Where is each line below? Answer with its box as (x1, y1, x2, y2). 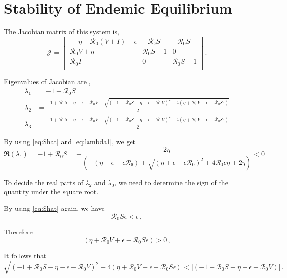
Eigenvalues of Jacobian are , (4, 76, 91, 86)
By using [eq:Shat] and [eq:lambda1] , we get (4, 137, 136, 147)
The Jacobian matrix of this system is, (4, 26, 119, 37)
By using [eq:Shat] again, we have (4, 203, 105, 213)
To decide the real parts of (4, 177, 83, 187)
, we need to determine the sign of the (114, 177, 228, 187)
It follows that (4, 250, 46, 260)
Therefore (4, 227, 33, 237)
